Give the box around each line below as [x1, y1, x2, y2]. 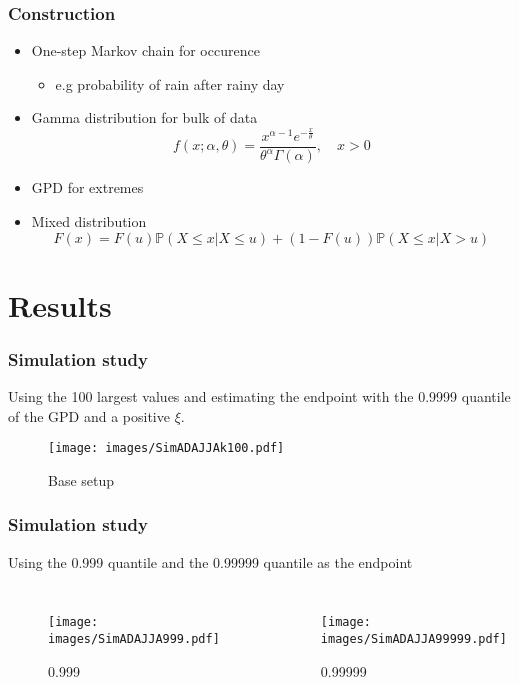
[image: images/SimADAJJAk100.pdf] [48, 441, 285, 456]
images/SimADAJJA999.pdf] [48, 632, 220, 647]
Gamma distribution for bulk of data [31, 107, 258, 128]
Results [8, 284, 112, 325]
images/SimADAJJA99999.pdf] [320, 632, 507, 647]
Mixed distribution [31, 210, 147, 231]
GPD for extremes [31, 177, 144, 198]
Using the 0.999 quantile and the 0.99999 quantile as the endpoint [8, 551, 413, 572]
